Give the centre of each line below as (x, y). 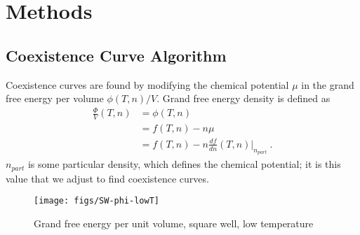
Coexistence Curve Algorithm (116, 55)
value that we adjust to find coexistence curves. (107, 178)
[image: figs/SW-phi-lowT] (96, 201)
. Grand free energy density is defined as (244, 98)
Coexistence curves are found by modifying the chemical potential (147, 84)
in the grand (328, 84)
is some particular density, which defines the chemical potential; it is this (184, 164)
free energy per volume (55, 98)
